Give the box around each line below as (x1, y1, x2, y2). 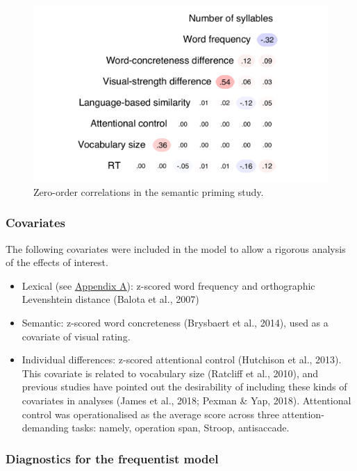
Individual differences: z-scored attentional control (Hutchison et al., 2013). (22, 352, 342, 367)
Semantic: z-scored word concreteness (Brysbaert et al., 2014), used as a (22, 315, 329, 330)
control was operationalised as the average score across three (22, 406, 279, 421)
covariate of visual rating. (22, 329, 131, 343)
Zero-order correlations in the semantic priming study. (33, 184, 264, 199)
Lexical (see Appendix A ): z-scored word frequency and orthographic (22, 278, 315, 292)
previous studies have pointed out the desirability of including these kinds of (22, 379, 347, 394)
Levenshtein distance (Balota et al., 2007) (22, 292, 199, 306)
